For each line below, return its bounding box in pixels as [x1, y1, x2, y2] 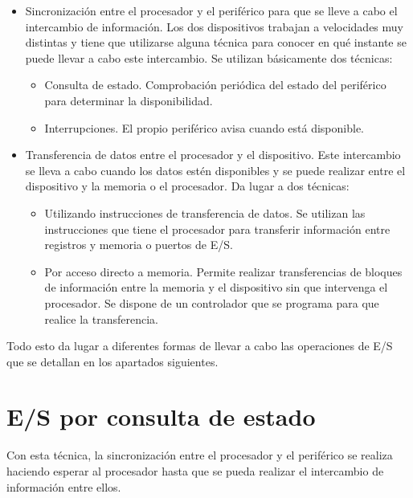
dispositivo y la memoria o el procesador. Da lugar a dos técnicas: [25, 178, 350, 194]
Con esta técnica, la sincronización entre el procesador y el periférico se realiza [6, 447, 393, 463]
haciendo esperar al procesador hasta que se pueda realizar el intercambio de [6, 463, 384, 479]
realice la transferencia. [44, 310, 158, 327]
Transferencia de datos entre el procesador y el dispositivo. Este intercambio [25, 146, 401, 163]
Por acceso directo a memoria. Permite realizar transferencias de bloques [44, 263, 403, 280]
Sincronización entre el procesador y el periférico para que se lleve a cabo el [25, 2, 398, 18]
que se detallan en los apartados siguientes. [6, 353, 219, 369]
